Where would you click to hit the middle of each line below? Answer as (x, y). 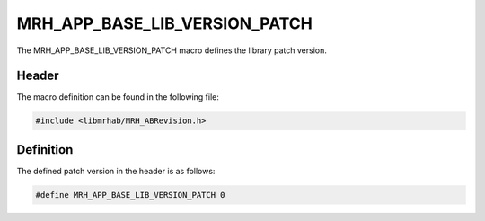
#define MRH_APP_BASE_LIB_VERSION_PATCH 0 (130, 194)
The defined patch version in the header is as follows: (116, 171)
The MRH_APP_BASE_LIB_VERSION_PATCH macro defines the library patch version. (172, 50)
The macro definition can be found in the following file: (118, 97)
